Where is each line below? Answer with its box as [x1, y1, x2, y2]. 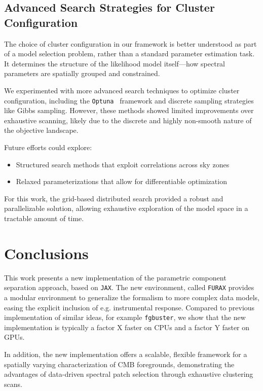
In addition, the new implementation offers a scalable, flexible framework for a [4, 348, 247, 359]
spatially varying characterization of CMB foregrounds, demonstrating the [4, 359, 235, 369]
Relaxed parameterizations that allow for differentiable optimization [16, 176, 227, 187]
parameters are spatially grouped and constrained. [4, 68, 160, 79]
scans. [4, 378, 22, 389]
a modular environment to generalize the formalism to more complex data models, [4, 292, 259, 302]
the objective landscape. [4, 125, 79, 135]
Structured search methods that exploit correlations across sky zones [16, 159, 230, 169]
